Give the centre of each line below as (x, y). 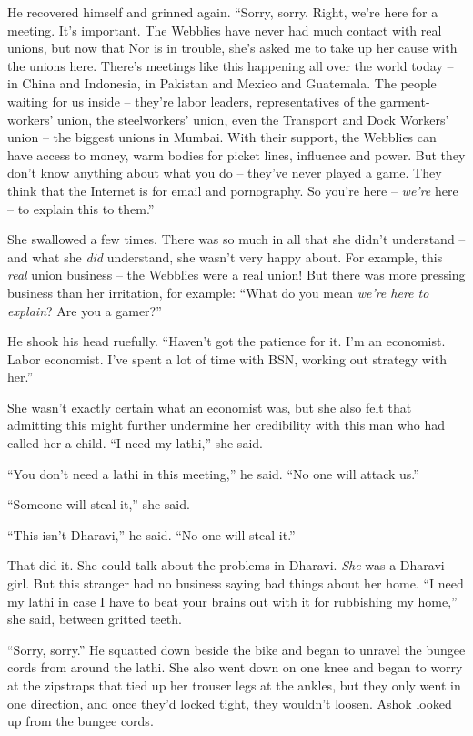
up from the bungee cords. (81, 721)
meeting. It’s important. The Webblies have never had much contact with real (225, 30)
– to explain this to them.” (81, 208)
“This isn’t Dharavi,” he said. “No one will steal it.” (151, 534)
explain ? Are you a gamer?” (85, 310)
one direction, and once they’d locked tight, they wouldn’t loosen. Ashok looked (230, 703)
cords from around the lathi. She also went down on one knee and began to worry (235, 667)
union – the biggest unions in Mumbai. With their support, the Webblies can (222, 137)
